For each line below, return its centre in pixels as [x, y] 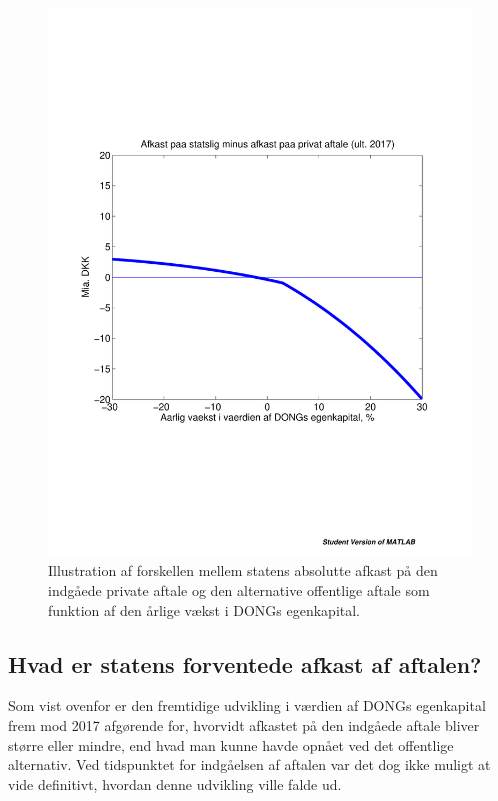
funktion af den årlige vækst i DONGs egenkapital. [204, 609]
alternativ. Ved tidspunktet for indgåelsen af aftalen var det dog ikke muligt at [249, 764]
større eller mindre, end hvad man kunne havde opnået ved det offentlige [231, 744]
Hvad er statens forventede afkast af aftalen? [245, 663]
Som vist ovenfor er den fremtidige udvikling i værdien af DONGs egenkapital [247, 705]
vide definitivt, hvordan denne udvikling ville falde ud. [175, 783]
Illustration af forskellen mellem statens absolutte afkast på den [243, 570]
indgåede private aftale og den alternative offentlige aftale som [239, 590]
